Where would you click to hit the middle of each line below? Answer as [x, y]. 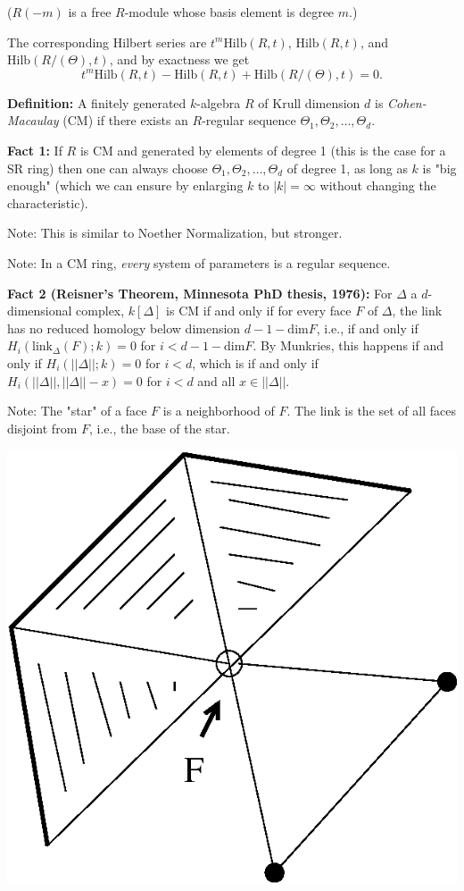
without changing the [378, 185]
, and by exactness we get [179, 59]
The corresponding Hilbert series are [107, 42]
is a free [90, 12]
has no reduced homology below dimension [124, 328]
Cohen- [407, 102]
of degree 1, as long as [347, 168]
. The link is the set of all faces [371, 411]
